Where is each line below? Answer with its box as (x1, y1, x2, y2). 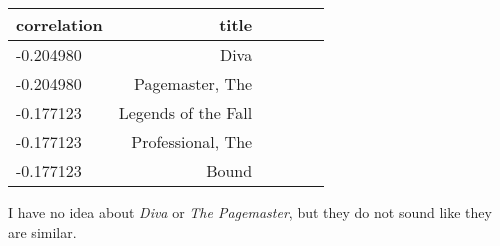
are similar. (8, 221, 77, 242)
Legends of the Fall (118, 101, 253, 124)
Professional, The (131, 130, 253, 153)
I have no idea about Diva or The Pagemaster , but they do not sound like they (8, 202, 492, 222)
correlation (16, 13, 103, 36)
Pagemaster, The (134, 72, 253, 95)
